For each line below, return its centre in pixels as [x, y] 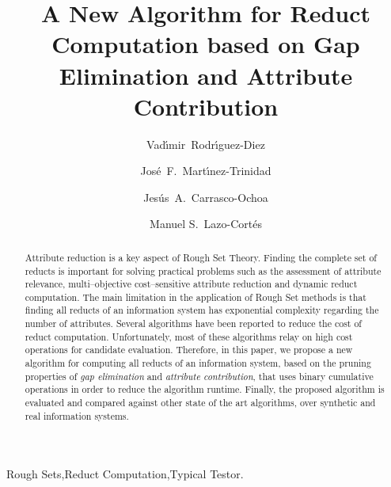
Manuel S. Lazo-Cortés [206, 224]
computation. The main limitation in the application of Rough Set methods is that [195, 297]
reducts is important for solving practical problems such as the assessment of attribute [203, 270]
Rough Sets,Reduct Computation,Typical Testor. [125, 474]
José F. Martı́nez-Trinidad [206, 171]
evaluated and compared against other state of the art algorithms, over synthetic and [200, 403]
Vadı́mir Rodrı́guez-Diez [206, 144]
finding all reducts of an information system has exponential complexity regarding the [202, 310]
